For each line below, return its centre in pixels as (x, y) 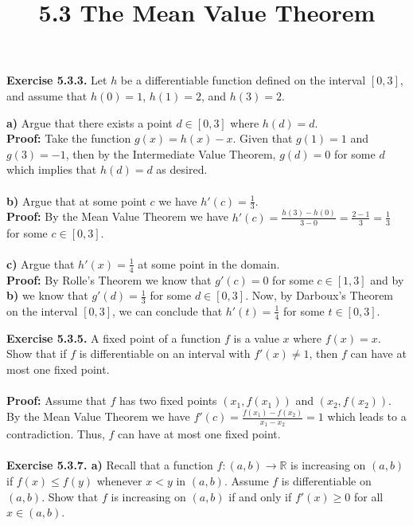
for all (368, 496)
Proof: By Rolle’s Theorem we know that (109, 279)
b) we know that (47, 295)
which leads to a (367, 416)
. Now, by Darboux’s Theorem (319, 295)
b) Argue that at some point (76, 200)
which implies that (52, 169)
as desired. (182, 169)
